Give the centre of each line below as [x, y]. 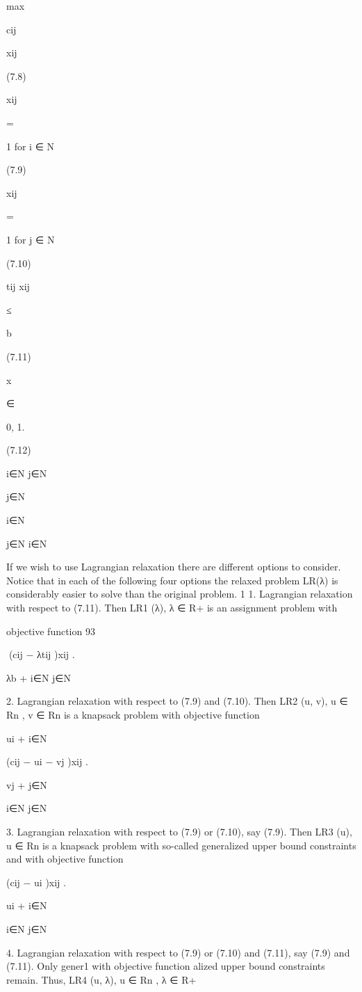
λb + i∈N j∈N [39, 677]
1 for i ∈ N [31, 146]
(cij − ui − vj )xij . [47, 761]
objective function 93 [51, 631]
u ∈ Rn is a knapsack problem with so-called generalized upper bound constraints [181, 845]
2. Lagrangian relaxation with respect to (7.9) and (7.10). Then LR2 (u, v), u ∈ [177, 701]
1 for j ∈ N [31, 239]
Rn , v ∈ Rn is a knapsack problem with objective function [133, 714]
